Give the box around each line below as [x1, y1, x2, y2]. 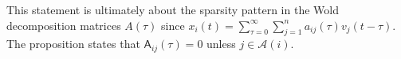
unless [206, 35, 236, 52]
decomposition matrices [6, 17, 121, 33]
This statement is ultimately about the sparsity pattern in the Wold [6, 2, 339, 17]
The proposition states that [6, 35, 140, 52]
